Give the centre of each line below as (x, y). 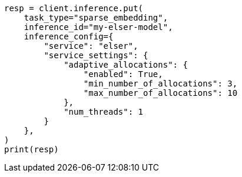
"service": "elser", (91, 46)
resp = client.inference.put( (74, 8)
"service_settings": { (96, 55)
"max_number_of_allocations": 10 (160, 93)
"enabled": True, (123, 74)
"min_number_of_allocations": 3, (160, 84)
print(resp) (32, 149)
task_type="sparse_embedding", (96, 18)
